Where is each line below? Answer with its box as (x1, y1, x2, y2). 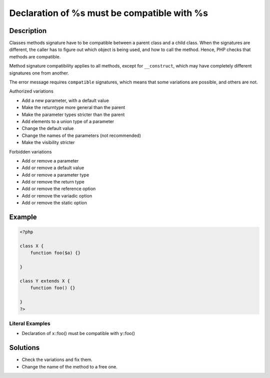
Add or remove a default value (21, 165, 84, 171)
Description (9, 26, 47, 35)
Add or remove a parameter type (21, 171, 89, 177)
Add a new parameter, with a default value (21, 97, 109, 103)
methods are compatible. (9, 53, 61, 59)
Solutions (9, 343, 40, 352)
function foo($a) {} (30, 250, 81, 256)
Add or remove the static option (21, 200, 87, 206)
